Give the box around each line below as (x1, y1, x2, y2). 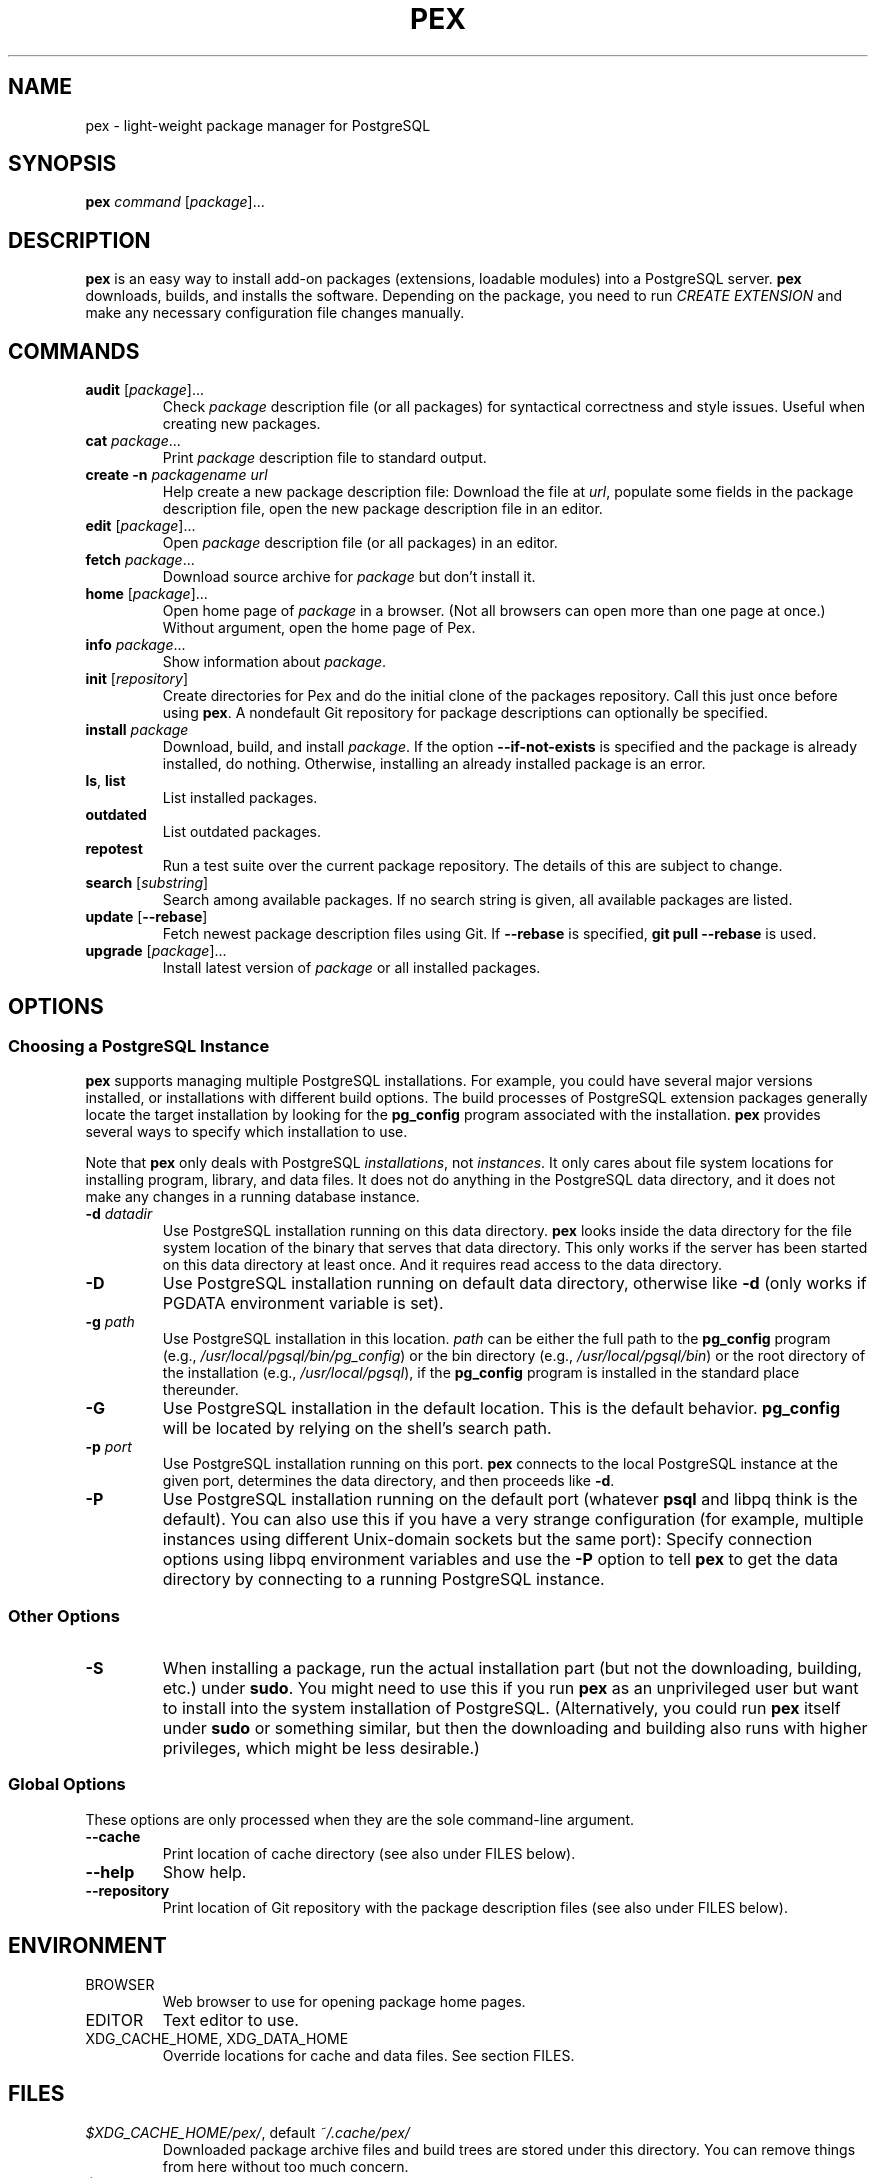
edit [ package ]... (85, 517, 196, 535)
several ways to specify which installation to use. (85, 1123, 408, 1141)
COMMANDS (8, 338, 140, 364)
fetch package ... (85, 551, 195, 569)
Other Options (8, 1605, 120, 1626)
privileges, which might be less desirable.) (162, 1738, 480, 1759)
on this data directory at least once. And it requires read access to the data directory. (162, 1256, 722, 1274)
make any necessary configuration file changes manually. (85, 304, 465, 322)
